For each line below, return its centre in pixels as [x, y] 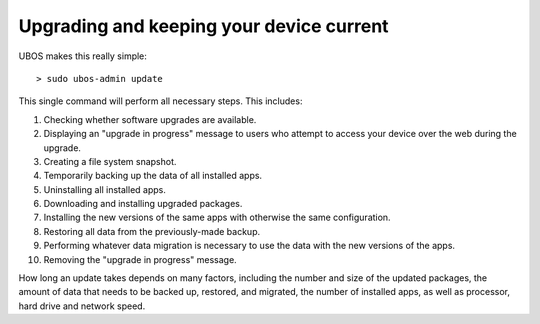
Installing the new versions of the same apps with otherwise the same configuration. [217, 217]
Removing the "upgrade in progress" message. [140, 259]
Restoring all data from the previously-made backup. [151, 231]
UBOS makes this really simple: [82, 56]
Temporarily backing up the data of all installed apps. [153, 176]
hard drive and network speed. [82, 306]
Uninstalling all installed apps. [105, 189]
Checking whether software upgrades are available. [150, 119]
